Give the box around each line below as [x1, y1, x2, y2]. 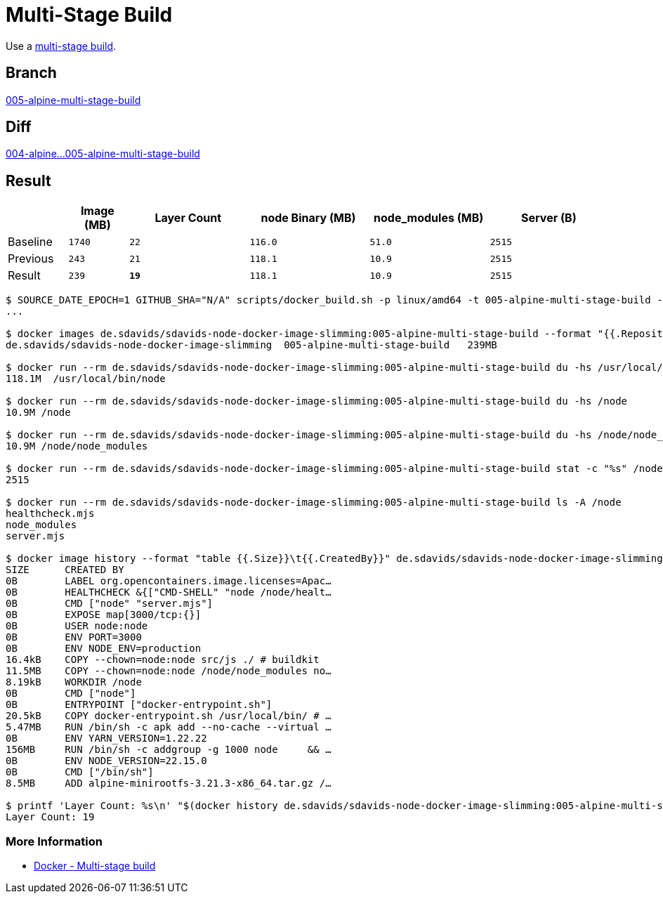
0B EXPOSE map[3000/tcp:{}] [6, 609, 202, 621]
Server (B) [521, 211, 577, 225]
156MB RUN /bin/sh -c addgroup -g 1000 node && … [6, 744, 331, 756]
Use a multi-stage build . [6, 39, 117, 52]
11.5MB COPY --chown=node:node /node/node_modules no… [6, 665, 331, 677]
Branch [6, 64, 57, 82]
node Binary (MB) [261, 211, 356, 225]
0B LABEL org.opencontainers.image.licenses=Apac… [6, 575, 331, 587]
